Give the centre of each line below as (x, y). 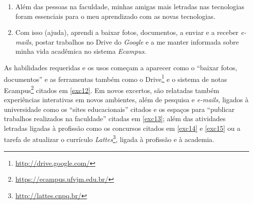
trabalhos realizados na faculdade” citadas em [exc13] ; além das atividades (115, 118)
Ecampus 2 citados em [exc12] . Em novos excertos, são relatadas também (112, 89)
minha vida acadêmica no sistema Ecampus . (81, 51)
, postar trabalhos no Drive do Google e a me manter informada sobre (135, 41)
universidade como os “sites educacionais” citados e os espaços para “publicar (119, 109)
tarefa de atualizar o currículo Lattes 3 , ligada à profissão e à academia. (109, 139)
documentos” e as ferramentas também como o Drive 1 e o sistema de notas (116, 78)
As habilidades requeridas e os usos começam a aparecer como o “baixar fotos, (121, 67)
